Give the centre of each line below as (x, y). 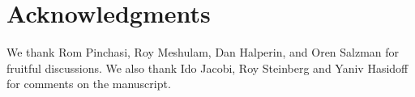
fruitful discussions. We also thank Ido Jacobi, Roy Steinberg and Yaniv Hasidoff (207, 67)
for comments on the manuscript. (89, 84)
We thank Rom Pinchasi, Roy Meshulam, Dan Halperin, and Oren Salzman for (203, 52)
